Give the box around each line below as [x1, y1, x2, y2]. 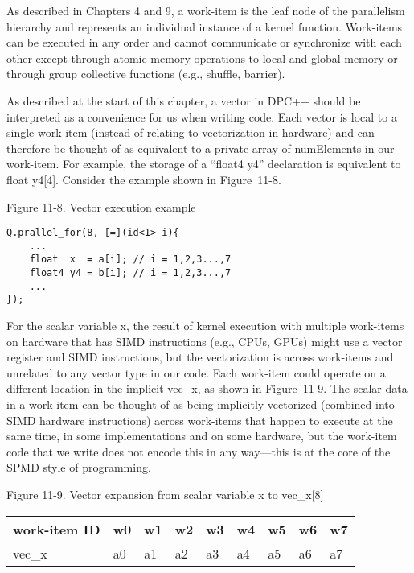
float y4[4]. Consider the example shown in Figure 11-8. [6, 171, 281, 188]
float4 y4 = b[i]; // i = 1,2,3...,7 [29, 267, 232, 279]
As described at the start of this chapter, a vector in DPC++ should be [6, 92, 361, 109]
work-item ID [13, 519, 100, 538]
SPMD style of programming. [6, 459, 151, 476]
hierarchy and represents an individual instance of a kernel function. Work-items [6, 18, 403, 35]
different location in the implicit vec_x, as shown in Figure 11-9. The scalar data [6, 380, 408, 397]
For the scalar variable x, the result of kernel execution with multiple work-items [6, 317, 404, 334]
